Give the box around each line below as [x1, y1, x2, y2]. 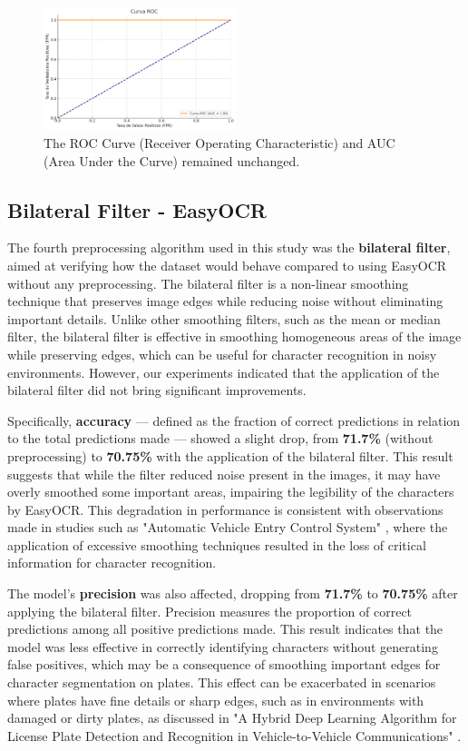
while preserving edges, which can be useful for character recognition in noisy [7, 344, 437, 363]
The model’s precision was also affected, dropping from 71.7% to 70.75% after [7, 584, 458, 603]
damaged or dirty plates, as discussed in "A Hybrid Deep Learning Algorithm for [7, 708, 457, 727]
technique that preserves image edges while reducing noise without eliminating [7, 292, 444, 311]
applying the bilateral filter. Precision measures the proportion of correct [7, 601, 413, 620]
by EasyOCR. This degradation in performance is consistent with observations [7, 499, 444, 519]
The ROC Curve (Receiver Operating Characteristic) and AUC [44, 133, 395, 152]
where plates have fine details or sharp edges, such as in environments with [7, 690, 424, 709]
